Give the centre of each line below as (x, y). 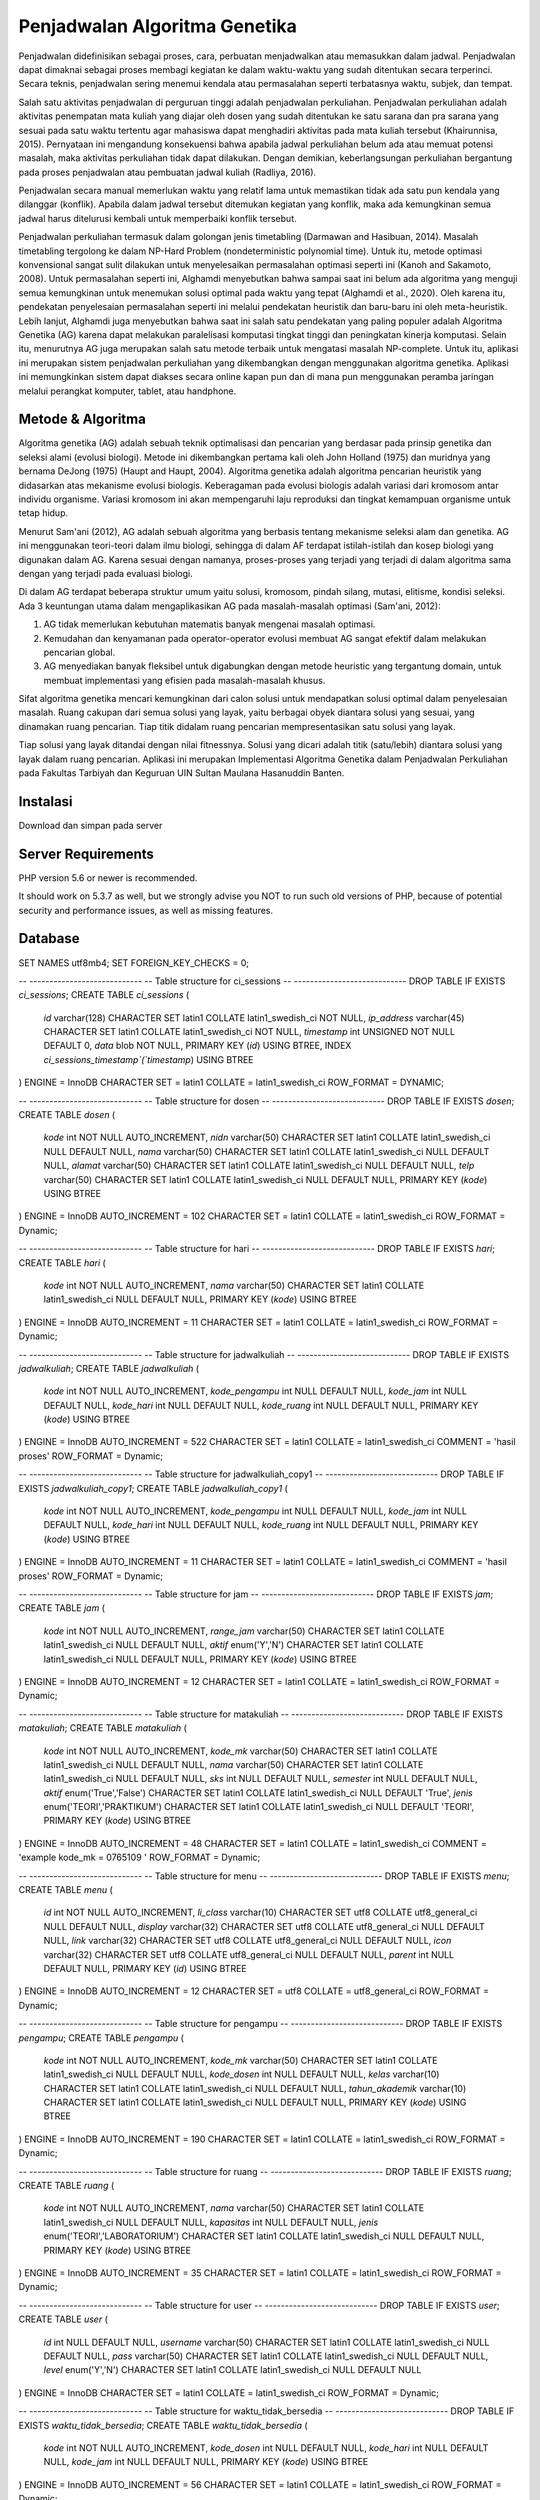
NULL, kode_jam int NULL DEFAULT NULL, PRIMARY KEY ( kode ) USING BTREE (206, 2462)
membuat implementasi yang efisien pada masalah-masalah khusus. (184, 680)
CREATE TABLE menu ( (66, 1890)
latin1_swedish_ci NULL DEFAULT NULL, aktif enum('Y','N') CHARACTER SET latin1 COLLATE (233, 1645)
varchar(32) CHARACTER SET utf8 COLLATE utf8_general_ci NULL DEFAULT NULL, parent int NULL (249, 1954)
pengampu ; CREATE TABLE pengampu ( (101, 2037)
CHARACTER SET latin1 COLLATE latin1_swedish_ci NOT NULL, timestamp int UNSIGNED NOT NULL (249, 1032)
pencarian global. (79, 652)
